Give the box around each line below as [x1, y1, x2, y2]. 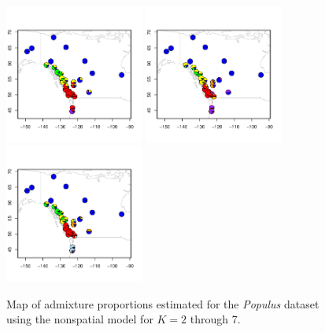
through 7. [190, 311, 241, 327]
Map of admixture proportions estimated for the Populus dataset [6, 295, 319, 312]
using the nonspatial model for [6, 311, 153, 327]
